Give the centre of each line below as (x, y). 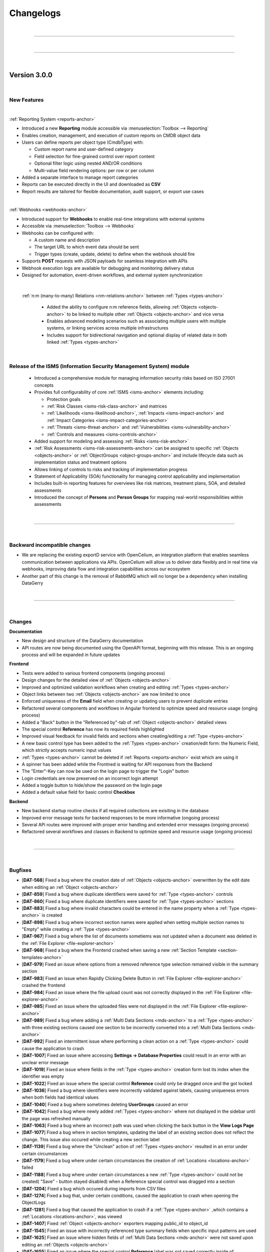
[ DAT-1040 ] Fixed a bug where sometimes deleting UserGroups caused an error (105, 1104)
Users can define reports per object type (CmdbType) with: (83, 142)
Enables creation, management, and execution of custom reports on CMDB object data (111, 135)
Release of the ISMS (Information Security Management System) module (99, 367)
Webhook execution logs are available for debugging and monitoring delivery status (108, 268)
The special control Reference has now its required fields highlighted (93, 729)
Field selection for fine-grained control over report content (94, 156)
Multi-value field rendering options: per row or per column (94, 170)
